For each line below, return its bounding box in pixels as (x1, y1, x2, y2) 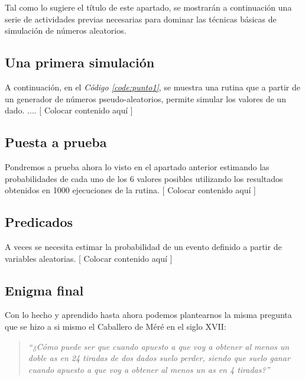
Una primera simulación (5, 53, 155, 72)
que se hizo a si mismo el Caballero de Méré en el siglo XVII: (5, 320, 226, 332)
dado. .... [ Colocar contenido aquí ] (5, 104, 133, 116)
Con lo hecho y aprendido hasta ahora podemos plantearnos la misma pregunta (5, 308, 292, 321)
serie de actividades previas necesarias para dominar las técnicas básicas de (5, 12, 277, 25)
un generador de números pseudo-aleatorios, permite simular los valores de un (5, 92, 286, 105)
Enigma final (5, 281, 84, 299)
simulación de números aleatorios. (5, 24, 126, 37)
